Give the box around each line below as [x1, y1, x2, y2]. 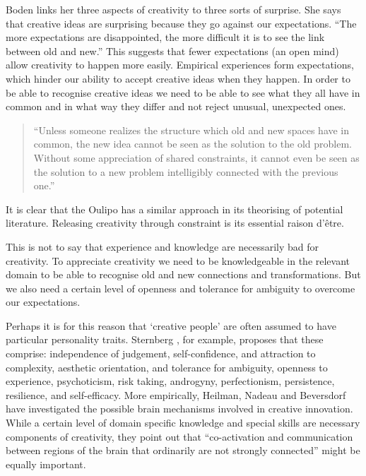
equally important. [6, 456, 86, 471]
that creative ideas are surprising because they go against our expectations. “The [6, 16, 357, 30]
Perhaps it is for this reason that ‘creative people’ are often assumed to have [6, 318, 336, 333]
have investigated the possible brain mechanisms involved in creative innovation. [6, 401, 353, 416]
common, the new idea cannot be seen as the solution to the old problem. [33, 136, 352, 151]
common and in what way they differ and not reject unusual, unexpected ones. [6, 99, 346, 114]
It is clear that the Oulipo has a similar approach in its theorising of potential [6, 201, 343, 216]
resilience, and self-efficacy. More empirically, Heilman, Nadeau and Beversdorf [6, 387, 346, 402]
